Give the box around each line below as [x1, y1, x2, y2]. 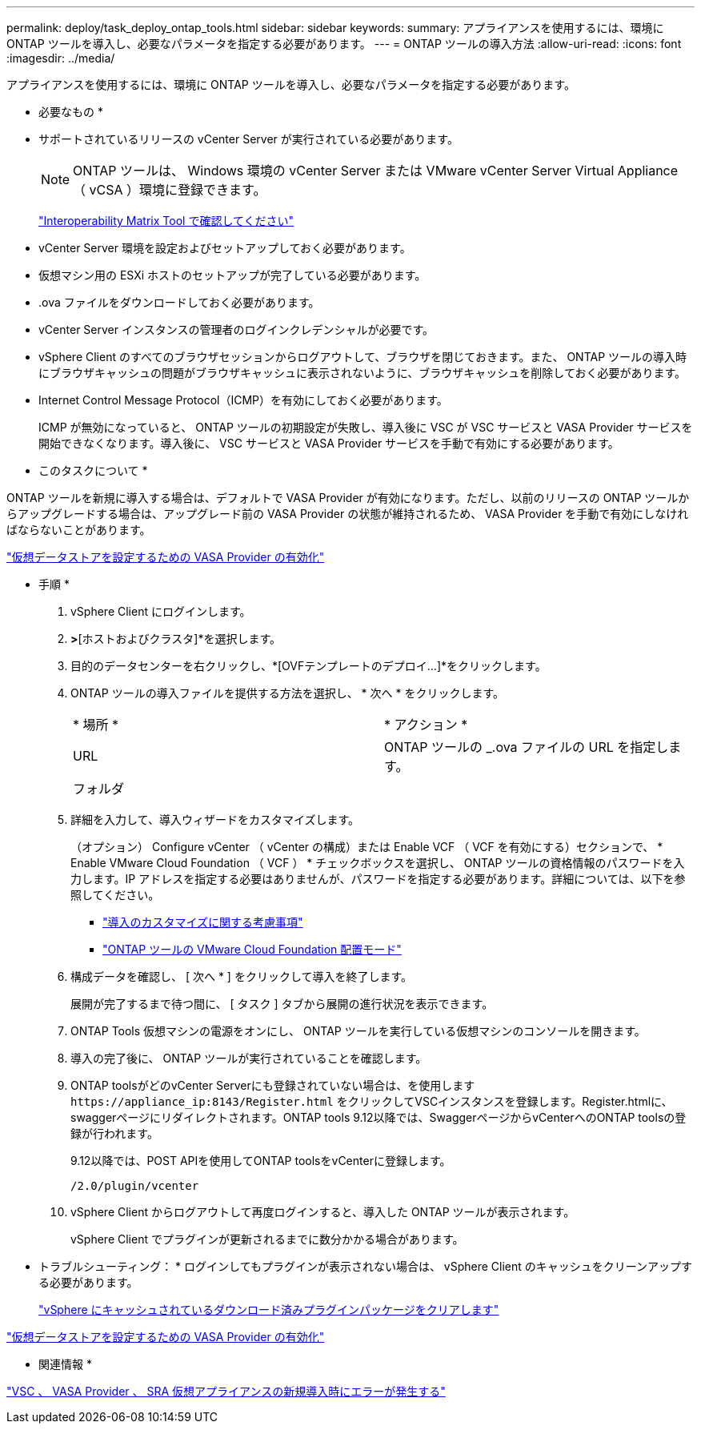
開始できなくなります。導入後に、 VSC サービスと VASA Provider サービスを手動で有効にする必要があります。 [38, 436, 619, 450]
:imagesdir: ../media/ [6, 51, 115, 65]
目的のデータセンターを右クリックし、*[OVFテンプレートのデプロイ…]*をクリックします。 [70, 659, 547, 673]
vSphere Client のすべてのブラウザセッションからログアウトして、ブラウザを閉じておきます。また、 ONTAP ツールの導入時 [38, 350, 687, 364]
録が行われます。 [70, 1127, 158, 1140]
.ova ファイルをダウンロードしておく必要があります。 [38, 295, 320, 309]
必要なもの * [38, 105, 103, 118]
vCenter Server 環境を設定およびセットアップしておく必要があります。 [38, 241, 411, 255]
